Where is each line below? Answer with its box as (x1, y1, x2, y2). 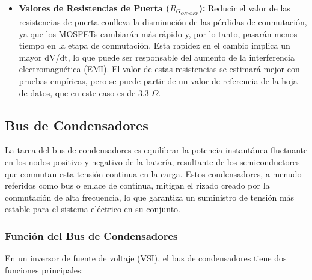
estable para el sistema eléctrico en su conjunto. (5, 202, 181, 215)
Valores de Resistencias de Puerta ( (19, 2, 170, 14)
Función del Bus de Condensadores (5, 228, 178, 243)
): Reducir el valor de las (198, 2, 290, 14)
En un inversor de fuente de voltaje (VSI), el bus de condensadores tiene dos (5, 252, 287, 264)
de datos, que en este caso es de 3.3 (19, 86, 149, 99)
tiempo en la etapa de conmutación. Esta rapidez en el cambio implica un (19, 39, 290, 52)
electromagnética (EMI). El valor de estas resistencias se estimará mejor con (19, 62, 300, 75)
